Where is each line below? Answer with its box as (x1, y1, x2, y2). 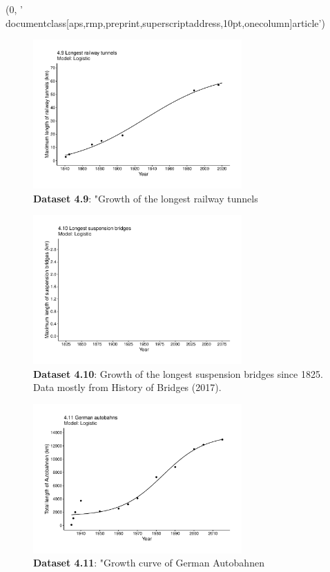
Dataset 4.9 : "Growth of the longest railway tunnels (33, 191, 258, 205)
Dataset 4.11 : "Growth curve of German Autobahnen (33, 555, 264, 570)
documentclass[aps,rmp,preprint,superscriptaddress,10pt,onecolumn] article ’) (6, 15, 325, 30)
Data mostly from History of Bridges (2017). (33, 380, 222, 394)
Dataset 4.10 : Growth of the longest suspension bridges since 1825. (33, 366, 323, 381)
